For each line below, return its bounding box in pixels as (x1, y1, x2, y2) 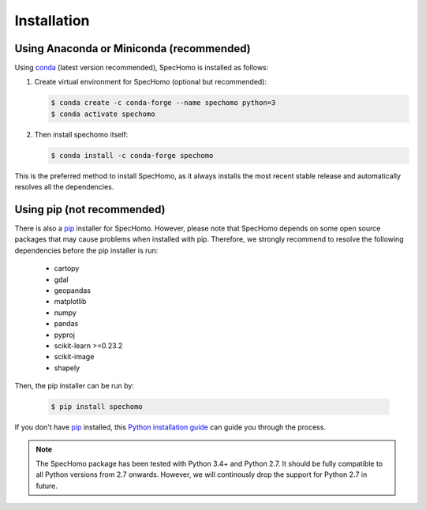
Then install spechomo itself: (34, 129, 129, 139)
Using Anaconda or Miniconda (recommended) (14, 42, 252, 55)
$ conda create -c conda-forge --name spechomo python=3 (50, 99, 276, 107)
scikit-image (54, 352, 95, 362)
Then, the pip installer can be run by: (14, 381, 134, 391)
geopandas (54, 286, 91, 295)
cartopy (54, 264, 80, 273)
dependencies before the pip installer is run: (14, 246, 159, 255)
